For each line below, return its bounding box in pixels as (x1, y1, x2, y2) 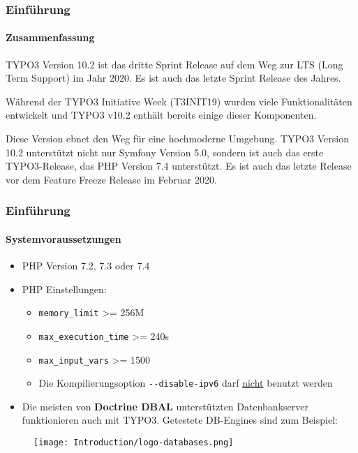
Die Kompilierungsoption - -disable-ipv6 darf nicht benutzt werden (38, 376, 333, 390)
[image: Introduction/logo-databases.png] (33, 438, 234, 448)
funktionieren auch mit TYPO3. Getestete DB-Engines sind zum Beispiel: (22, 413, 338, 427)
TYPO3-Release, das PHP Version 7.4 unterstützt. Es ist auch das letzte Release (6, 158, 352, 173)
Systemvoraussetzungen (6, 231, 121, 246)
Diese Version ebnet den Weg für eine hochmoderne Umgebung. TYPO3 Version (6, 131, 349, 146)
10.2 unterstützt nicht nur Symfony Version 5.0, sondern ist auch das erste (6, 144, 324, 159)
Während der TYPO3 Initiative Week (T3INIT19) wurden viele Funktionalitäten (6, 94, 352, 108)
